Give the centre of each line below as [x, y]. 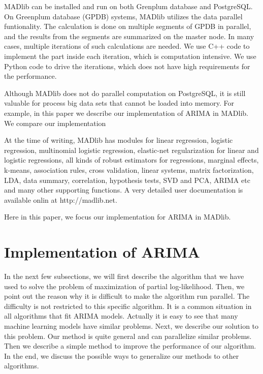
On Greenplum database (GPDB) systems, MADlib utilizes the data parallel [123, 16]
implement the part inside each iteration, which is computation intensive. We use [130, 56]
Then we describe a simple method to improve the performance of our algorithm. [130, 346]
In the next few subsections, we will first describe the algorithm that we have [124, 276]
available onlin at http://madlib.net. [61, 199]
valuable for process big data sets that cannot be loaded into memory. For [119, 103]
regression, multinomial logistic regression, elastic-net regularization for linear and [131, 150]
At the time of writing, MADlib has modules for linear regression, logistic [119, 140]
